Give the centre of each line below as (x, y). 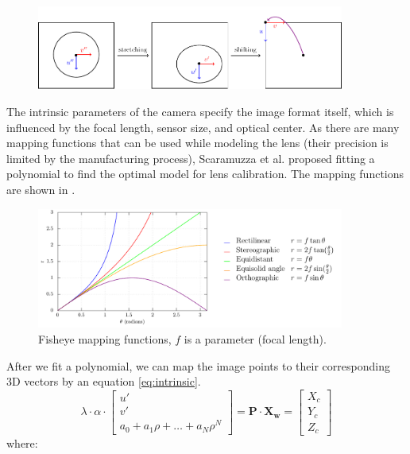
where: (22, 443)
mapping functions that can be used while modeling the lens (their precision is (197, 143)
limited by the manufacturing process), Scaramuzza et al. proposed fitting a (191, 158)
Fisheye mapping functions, (105, 338)
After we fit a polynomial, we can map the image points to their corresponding (198, 365)
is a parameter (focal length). (255, 338)
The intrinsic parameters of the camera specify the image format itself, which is (200, 111)
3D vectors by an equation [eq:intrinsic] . (104, 381)
